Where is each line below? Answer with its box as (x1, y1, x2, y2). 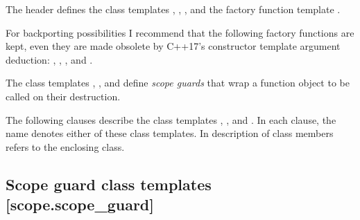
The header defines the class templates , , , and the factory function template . (6, 2, 341, 16)
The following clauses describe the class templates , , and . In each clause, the (6, 112, 336, 127)
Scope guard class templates (6, 173, 212, 194)
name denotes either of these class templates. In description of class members (6, 126, 334, 140)
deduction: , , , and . (6, 52, 93, 66)
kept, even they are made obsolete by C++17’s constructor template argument (6, 39, 341, 53)
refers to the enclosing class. (6, 139, 125, 154)
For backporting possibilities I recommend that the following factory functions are (6, 25, 354, 39)
